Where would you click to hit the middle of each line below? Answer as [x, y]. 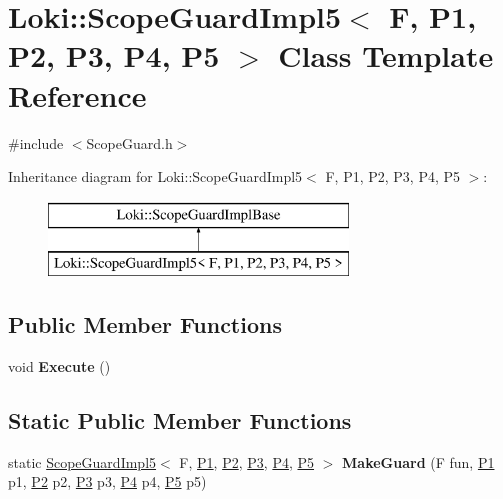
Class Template [386, 55]
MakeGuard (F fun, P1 [418, 461]
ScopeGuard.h [129, 142]
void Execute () [59, 366]
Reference [77, 94]
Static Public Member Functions [180, 420]
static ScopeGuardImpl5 [82, 461]
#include [36, 142]
